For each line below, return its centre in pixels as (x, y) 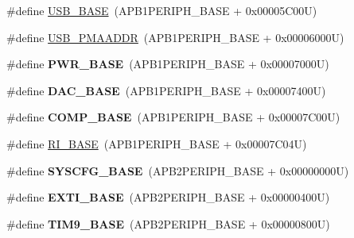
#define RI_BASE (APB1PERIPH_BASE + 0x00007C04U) (157, 143)
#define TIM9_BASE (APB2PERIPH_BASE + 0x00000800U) (168, 223)
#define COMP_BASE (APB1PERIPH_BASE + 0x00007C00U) (173, 117)
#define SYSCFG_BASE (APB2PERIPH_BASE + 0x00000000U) (178, 170)
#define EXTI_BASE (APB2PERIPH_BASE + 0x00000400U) (168, 197)
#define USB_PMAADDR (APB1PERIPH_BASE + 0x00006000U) (175, 37)
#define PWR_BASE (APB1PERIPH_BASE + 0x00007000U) (168, 64)
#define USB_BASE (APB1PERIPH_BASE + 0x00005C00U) (162, 10)
